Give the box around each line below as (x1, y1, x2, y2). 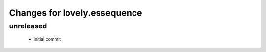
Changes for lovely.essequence (9, 7, 142, 18)
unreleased (9, 22, 47, 30)
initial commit (33, 36, 61, 42)
